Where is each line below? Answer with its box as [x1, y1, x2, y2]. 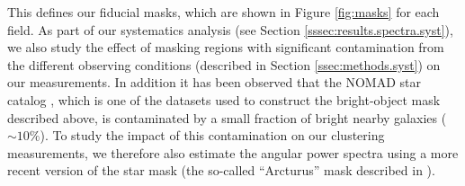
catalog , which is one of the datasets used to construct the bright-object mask [7, 90, 441, 109]
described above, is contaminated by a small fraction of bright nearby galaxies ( [7, 108, 447, 127]
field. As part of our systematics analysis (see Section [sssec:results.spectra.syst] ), [7, 20, 453, 39]
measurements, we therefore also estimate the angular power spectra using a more [7, 143, 459, 162]
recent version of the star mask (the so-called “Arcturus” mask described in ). [7, 161, 435, 180]
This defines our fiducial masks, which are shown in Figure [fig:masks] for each [7, 3, 440, 21]
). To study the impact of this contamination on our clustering [40, 126, 385, 145]
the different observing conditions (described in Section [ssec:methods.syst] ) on [7, 55, 441, 74]
